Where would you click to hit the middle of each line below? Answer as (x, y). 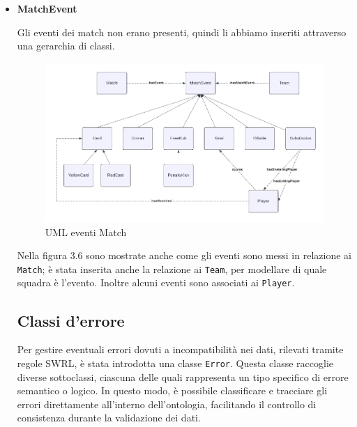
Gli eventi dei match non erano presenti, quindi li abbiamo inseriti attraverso (182, 32)
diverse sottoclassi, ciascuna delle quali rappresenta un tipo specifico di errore (183, 376)
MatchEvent (47, 8)
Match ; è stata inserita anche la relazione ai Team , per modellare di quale (172, 269)
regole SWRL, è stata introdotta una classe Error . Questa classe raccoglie (175, 363)
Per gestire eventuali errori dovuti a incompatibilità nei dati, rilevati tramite (180, 349)
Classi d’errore (71, 320)
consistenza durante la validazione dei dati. (109, 418)
